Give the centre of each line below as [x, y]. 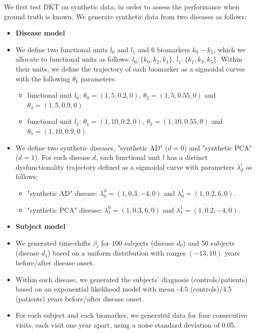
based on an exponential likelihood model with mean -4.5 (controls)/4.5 [124, 289]
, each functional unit [128, 157]
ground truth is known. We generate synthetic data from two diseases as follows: [125, 16]
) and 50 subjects [209, 242]
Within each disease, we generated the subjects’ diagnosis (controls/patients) [131, 279]
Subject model [40, 226]
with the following [43, 78]
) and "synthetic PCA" [218, 147]
